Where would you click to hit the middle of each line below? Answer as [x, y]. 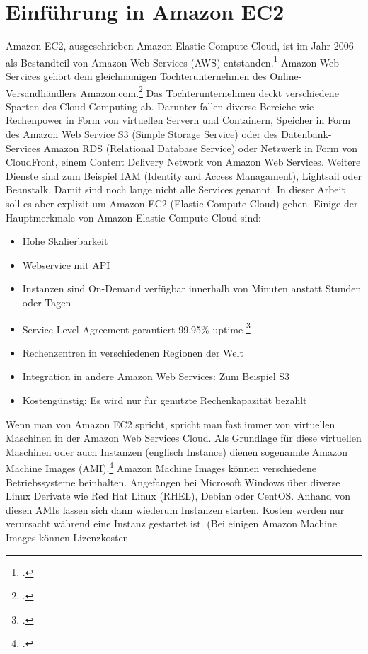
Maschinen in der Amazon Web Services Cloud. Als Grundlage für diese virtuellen [184, 438]
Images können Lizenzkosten [67, 537]
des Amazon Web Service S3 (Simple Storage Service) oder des [142, 134]
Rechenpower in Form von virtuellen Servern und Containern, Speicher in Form [178, 120]
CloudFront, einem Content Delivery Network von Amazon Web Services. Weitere [183, 162]
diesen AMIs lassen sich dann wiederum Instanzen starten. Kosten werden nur [175, 509]
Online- [286, 75]
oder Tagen [47, 302]
